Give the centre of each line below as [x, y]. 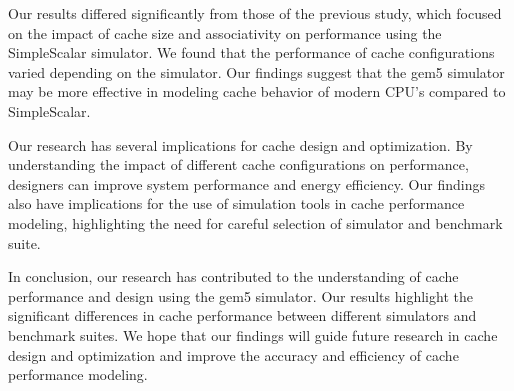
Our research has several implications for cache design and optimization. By [240, 144]
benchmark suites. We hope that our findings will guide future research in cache [253, 334]
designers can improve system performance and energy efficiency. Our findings [246, 183]
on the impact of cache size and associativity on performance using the [225, 32]
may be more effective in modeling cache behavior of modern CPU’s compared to [257, 91]
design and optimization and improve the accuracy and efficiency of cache [233, 354]
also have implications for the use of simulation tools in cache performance [236, 203]
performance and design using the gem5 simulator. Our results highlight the [240, 295]
